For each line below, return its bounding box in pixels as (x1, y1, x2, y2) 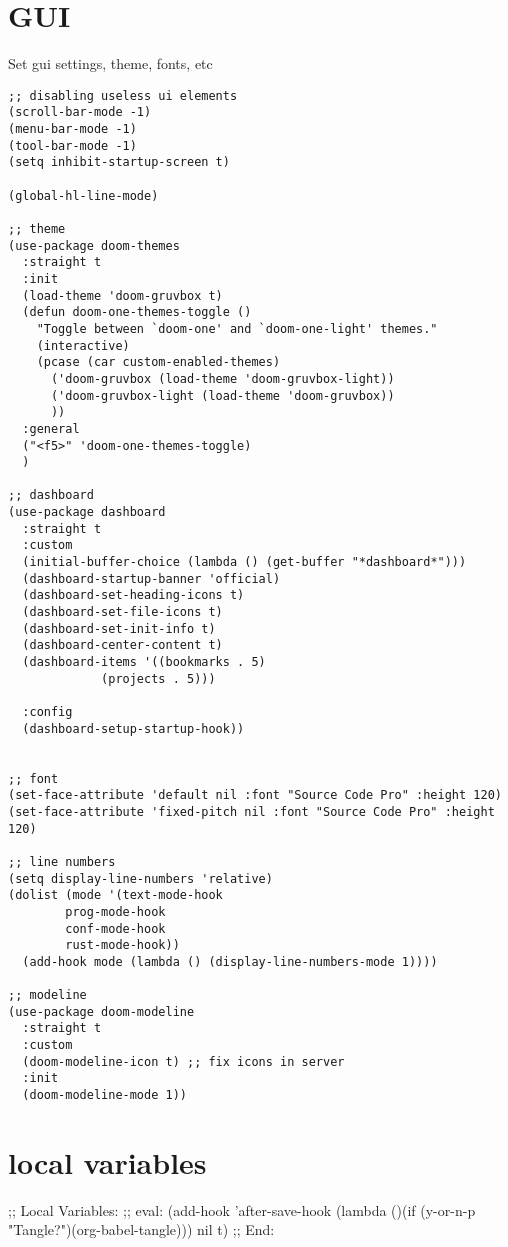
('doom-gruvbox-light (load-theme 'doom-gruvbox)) (50, 388, 395, 403)
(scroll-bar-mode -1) (8, 105, 152, 120)
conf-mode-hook (65, 921, 166, 936)
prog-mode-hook (65, 904, 166, 919)
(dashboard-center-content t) (22, 638, 223, 653)
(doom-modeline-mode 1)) (22, 1088, 187, 1103)
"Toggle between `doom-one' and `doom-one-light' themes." (36, 321, 438, 336)
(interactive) (36, 338, 130, 353)
